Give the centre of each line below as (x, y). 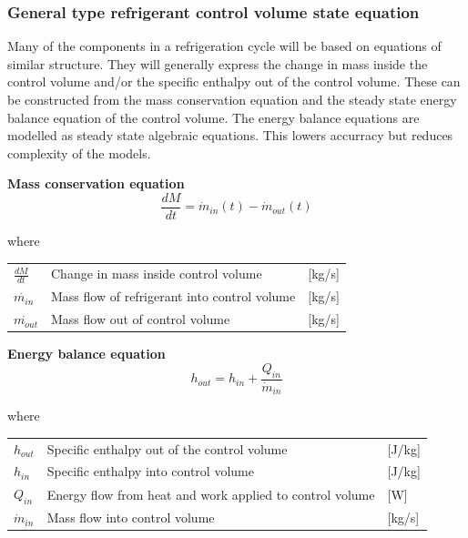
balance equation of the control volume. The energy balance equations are (214, 117)
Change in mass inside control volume (157, 274)
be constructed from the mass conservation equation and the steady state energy (232, 99)
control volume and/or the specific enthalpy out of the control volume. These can (234, 81)
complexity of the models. (79, 152)
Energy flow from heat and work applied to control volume (211, 494)
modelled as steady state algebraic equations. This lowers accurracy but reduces (230, 135)
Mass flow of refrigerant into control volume (173, 296)
